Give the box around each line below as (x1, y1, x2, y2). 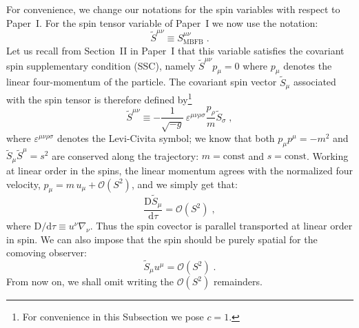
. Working (306, 148, 349, 163)
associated (293, 74, 336, 89)
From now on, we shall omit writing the (6, 274, 174, 289)
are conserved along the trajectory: (52, 148, 199, 163)
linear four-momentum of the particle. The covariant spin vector (6, 74, 277, 89)
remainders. (213, 274, 263, 289)
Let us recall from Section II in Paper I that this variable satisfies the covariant (6, 43, 345, 58)
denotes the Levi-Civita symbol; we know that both (57, 130, 275, 145)
